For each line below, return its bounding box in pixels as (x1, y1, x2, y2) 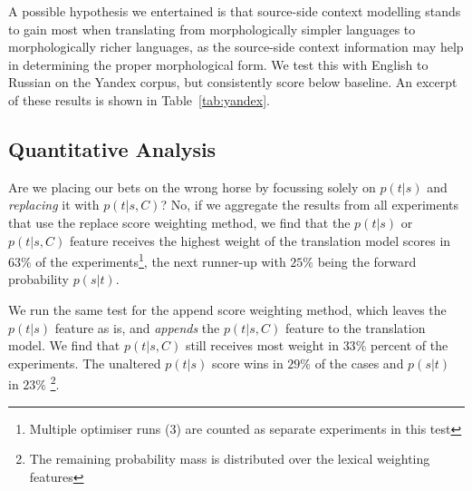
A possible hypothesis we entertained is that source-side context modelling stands (8, 2, 461, 20)
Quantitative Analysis (8, 134, 217, 162)
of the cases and (314, 353, 404, 372)
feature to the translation (284, 318, 426, 337)
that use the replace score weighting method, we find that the (8, 212, 351, 231)
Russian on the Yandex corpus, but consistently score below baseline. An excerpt (8, 73, 458, 92)
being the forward (317, 251, 417, 270)
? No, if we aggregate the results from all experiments (160, 195, 459, 214)
